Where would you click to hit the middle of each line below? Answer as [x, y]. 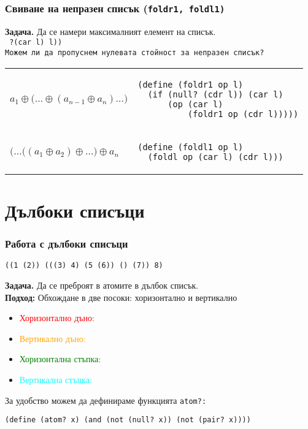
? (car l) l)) [36, 43]
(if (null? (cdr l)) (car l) [215, 94]
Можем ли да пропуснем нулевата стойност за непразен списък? [135, 53]
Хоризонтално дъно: [57, 318]
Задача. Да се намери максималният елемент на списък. [110, 31]
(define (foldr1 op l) [191, 84]
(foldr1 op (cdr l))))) [243, 114]
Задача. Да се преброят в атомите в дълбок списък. [102, 285]
